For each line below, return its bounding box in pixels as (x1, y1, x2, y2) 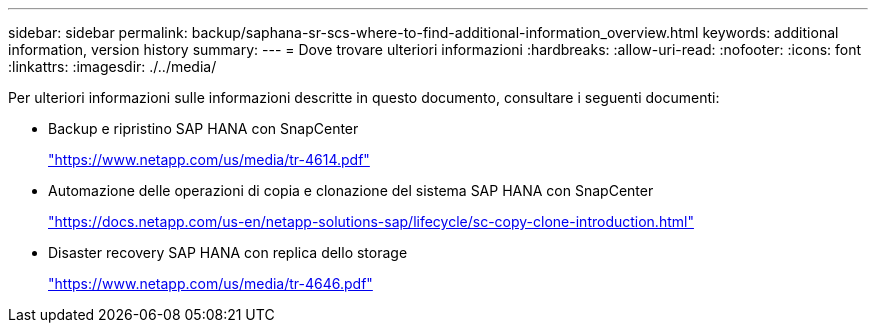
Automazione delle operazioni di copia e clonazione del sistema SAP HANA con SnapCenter (48, 182, 654, 199)
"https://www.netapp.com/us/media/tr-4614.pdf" (48, 151, 370, 168)
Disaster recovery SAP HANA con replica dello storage (48, 244, 408, 261)
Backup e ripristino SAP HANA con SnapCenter (48, 120, 359, 137)
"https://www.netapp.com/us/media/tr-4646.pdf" (48, 275, 373, 292)
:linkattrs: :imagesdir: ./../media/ (8, 58, 217, 75)
